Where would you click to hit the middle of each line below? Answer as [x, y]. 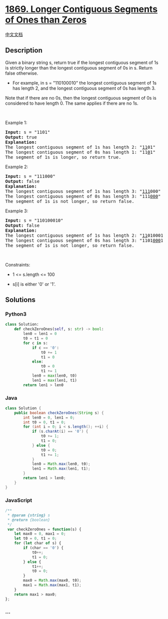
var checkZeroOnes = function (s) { [44, 529]
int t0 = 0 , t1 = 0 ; [44, 422]
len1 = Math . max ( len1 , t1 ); [61, 469]
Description [24, 50]
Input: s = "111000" [30, 176]
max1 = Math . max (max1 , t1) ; [52, 585]
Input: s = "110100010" [34, 220]
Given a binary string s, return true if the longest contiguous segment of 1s [82, 62]
